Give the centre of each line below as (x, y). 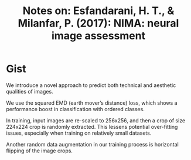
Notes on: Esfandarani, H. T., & (98, 11)
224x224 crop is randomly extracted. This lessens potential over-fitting (92, 126)
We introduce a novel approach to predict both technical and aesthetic (91, 85)
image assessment (98, 36)
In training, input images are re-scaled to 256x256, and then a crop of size (96, 120)
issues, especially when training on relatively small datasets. (79, 133)
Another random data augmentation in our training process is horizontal (92, 144)
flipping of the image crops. (40, 151)
